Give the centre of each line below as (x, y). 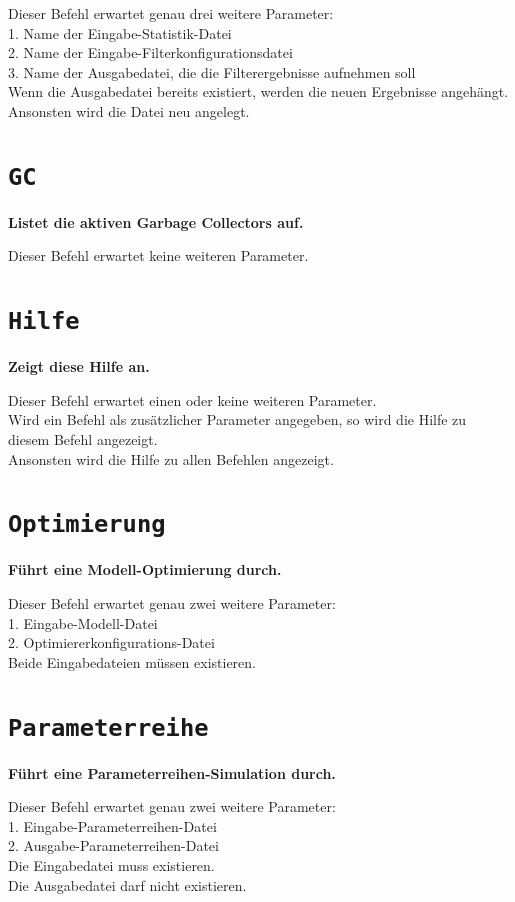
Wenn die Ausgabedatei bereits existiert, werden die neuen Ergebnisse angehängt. (258, 91)
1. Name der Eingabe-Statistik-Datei (120, 32)
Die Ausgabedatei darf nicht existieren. (127, 884)
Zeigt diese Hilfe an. (79, 366)
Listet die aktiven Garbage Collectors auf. (156, 221)
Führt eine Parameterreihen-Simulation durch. (172, 772)
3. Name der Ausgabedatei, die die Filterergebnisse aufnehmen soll (212, 71)
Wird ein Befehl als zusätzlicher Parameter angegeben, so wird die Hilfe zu (237, 419)
